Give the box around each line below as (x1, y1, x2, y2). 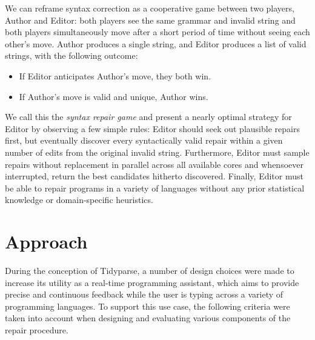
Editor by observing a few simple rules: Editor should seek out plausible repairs (5, 122, 300, 135)
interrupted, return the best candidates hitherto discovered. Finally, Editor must (5, 170, 303, 182)
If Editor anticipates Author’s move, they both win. (19, 69, 211, 82)
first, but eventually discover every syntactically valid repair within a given (5, 134, 283, 147)
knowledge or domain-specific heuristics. (5, 193, 153, 206)
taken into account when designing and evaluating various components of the (5, 312, 291, 324)
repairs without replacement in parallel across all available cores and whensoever (5, 158, 303, 170)
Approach (5, 229, 88, 254)
